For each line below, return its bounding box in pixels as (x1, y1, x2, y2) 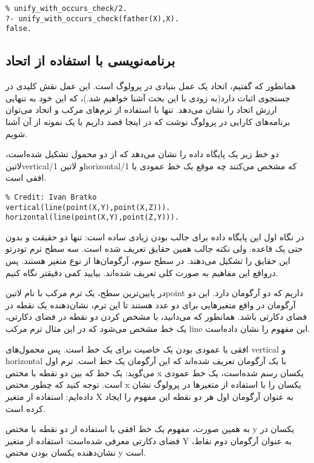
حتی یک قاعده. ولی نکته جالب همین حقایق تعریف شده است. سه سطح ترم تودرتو (5, 242, 303, 255)
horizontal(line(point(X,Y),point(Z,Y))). (5, 213, 179, 222)
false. (5, 24, 32, 33)
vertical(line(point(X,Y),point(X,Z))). (5, 203, 171, 212)
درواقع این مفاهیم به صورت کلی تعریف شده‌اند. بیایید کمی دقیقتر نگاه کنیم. (5, 266, 278, 279)
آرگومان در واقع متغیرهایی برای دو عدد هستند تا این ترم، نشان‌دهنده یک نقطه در (5, 298, 296, 311)
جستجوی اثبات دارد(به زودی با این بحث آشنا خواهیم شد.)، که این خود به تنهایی (5, 91, 290, 104)
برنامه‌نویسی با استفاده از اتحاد (5, 51, 175, 70)
